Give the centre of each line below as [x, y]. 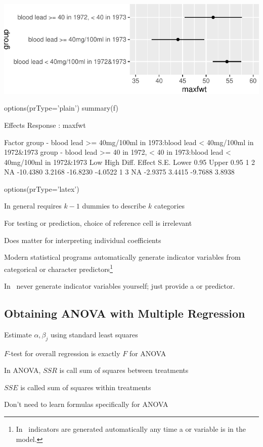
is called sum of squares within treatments [86, 387]
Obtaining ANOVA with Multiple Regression [125, 313]
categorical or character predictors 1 [58, 268]
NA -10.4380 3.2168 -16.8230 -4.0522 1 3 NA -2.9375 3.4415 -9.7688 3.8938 [119, 172]
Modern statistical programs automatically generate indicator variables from [122, 257]
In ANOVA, [23, 370]
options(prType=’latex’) [42, 188]
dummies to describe [114, 206]
